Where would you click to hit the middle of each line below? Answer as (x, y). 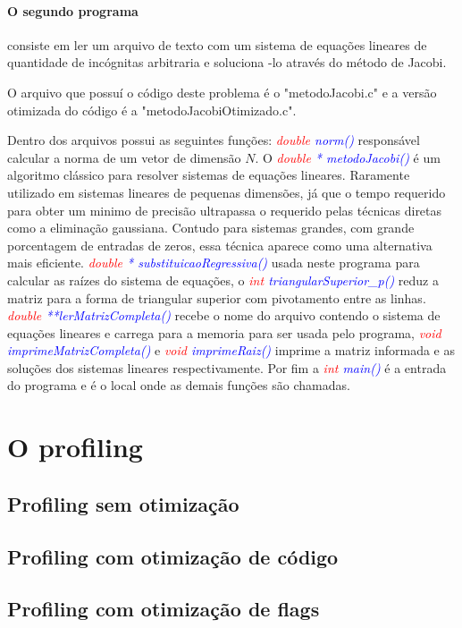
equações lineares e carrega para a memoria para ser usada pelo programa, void (224, 332)
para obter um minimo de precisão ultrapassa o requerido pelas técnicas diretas (225, 210)
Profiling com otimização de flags (164, 609)
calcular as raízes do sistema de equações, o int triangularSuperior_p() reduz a (223, 280)
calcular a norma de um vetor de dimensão (124, 157)
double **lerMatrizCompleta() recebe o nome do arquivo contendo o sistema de (224, 315)
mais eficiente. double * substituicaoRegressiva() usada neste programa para (214, 263)
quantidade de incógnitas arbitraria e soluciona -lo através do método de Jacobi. (227, 62)
